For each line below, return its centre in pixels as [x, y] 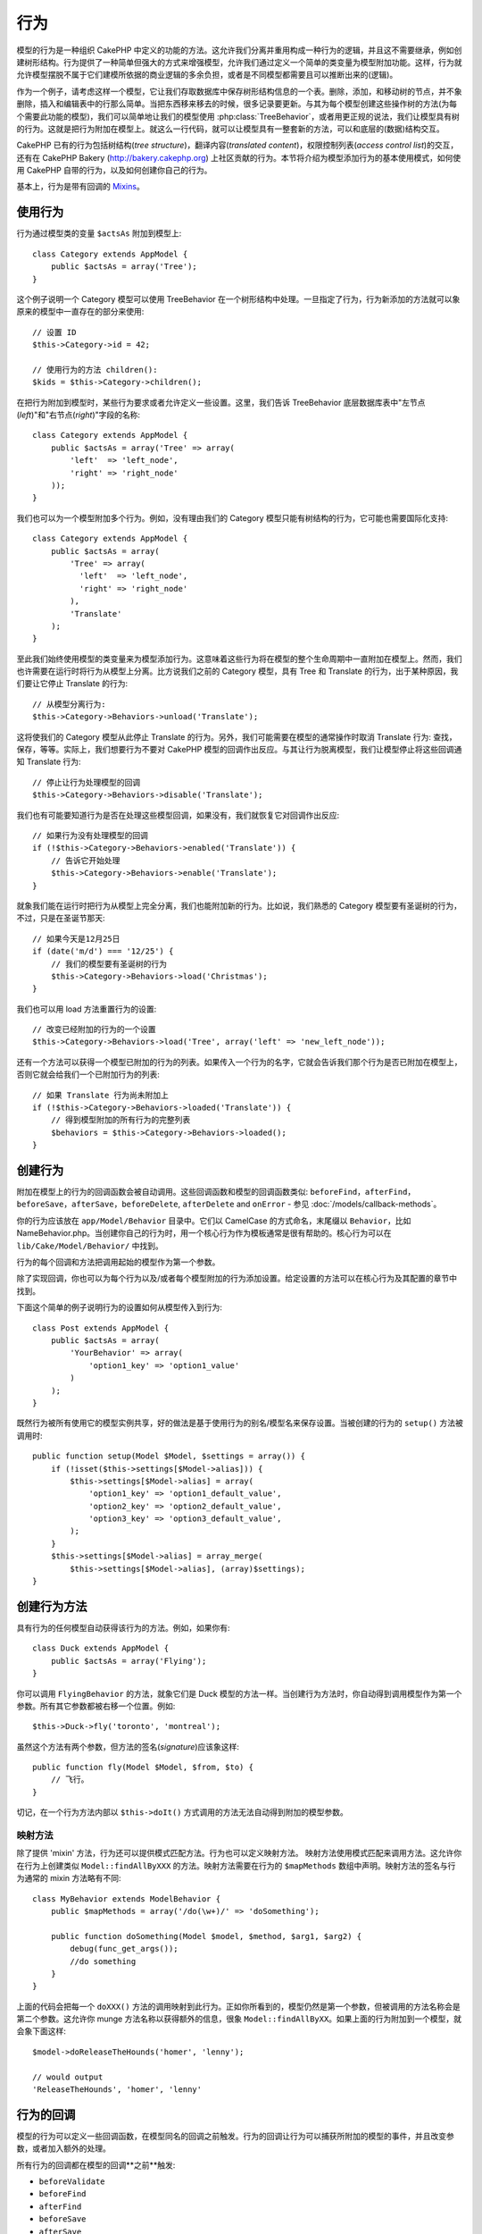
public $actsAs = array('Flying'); [129, 1661]
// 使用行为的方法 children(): [95, 370]
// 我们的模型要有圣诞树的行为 [109, 964]
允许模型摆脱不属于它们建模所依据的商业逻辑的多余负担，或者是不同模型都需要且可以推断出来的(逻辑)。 [207, 75]
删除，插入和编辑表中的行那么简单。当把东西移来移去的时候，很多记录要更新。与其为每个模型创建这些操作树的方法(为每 [237, 104]
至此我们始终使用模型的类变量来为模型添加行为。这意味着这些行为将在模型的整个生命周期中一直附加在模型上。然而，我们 [239, 659]
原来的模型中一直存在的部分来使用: [80, 312]
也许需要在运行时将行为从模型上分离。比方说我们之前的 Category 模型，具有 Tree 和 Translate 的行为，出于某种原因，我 [237, 671]
